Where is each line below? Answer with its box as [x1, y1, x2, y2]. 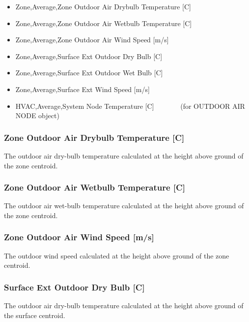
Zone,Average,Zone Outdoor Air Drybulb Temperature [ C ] [15, 1, 191, 11]
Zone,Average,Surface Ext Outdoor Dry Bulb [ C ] [15, 51, 163, 61]
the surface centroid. [4, 310, 65, 320]
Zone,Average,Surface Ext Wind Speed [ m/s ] [15, 84, 150, 94]
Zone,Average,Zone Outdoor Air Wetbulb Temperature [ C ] [15, 18, 192, 28]
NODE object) [15, 110, 59, 121]
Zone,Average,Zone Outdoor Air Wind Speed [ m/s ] [15, 34, 169, 45]
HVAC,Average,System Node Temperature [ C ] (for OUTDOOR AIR [15, 100, 245, 111]
